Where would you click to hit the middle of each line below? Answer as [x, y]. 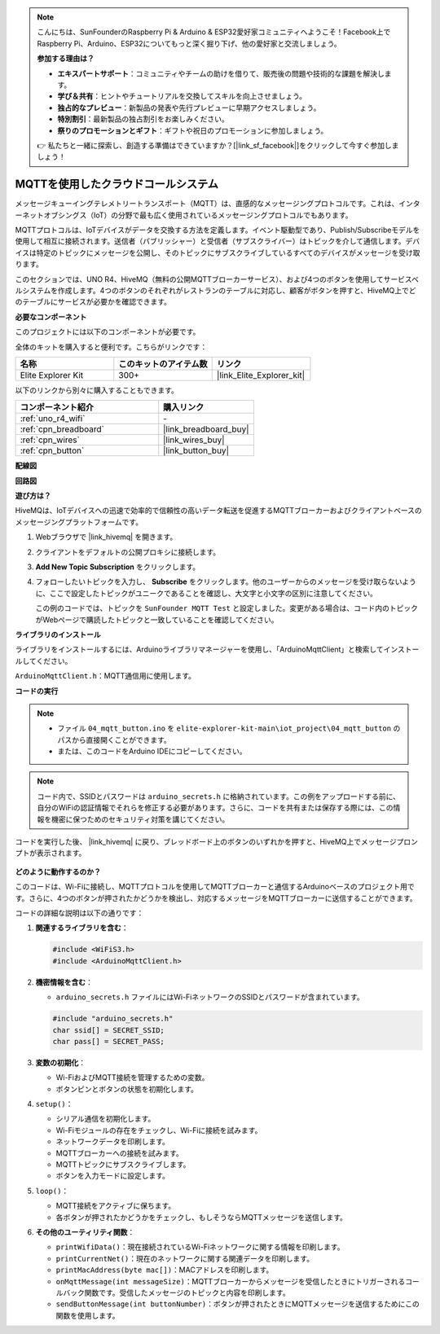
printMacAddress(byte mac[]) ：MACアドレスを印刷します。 [165, 1270]
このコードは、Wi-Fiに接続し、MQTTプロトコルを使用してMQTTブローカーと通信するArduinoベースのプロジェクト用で [215, 887]
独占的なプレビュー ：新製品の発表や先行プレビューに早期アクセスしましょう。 [189, 108]
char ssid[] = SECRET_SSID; [108, 1030]
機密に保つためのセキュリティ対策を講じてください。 [140, 819]
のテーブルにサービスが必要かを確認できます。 [93, 302]
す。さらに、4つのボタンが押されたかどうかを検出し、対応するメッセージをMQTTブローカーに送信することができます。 [216, 898]
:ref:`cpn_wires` [50, 440]
